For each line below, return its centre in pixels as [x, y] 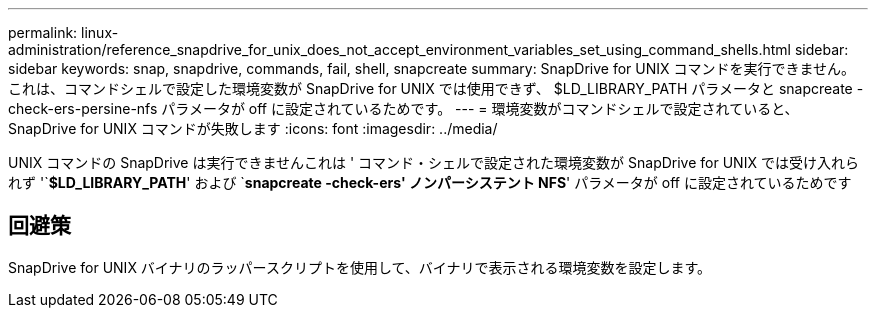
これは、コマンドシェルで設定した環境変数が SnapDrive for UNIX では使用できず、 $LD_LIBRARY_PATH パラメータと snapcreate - [436, 88]
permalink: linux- [63, 32]
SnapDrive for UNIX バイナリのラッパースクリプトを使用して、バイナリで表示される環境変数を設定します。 [360, 267]
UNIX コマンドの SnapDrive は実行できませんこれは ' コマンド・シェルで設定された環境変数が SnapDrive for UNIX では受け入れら [433, 162]
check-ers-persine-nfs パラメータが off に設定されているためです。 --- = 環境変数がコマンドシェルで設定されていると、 [403, 108]
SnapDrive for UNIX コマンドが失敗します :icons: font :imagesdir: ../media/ [253, 128]
